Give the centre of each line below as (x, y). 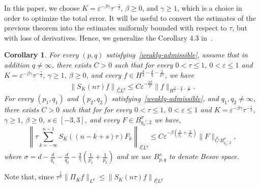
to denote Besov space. (204, 156)
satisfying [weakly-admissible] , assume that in (177, 55)
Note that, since (29, 177)
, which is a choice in (210, 8)
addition (17, 64)
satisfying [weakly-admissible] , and (165, 98)
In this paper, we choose (42, 8)
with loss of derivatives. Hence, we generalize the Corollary (96, 37)
